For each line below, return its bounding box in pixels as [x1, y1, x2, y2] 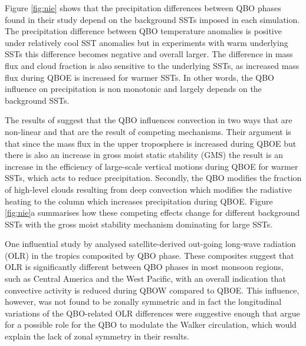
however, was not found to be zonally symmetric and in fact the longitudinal [5, 295, 282, 308]
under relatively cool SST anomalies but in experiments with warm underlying [5, 36, 288, 48]
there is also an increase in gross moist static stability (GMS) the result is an [5, 149, 283, 161]
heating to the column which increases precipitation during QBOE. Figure [5, 195, 273, 207]
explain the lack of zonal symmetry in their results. [5, 330, 190, 342]
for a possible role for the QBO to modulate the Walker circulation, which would [5, 318, 297, 331]
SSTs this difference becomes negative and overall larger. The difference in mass [5, 48, 293, 60]
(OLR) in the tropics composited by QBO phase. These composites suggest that [5, 249, 294, 261]
